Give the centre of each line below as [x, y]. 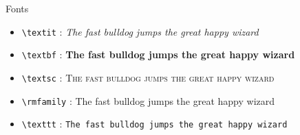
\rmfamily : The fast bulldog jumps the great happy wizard [148, 100]
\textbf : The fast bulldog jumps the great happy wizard [158, 54]
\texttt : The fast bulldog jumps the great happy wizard [154, 124]
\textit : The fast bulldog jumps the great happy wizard [140, 31]
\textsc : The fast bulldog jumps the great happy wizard [148, 77]
